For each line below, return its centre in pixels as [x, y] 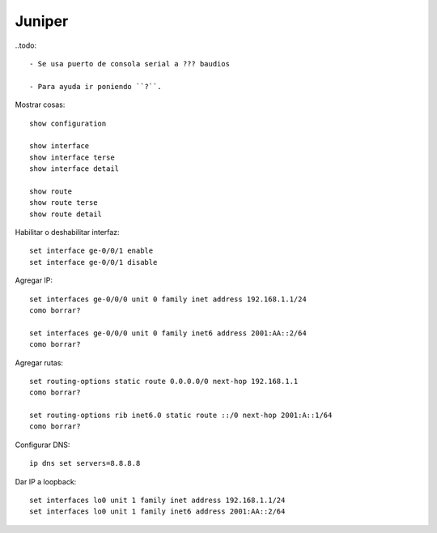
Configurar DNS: [42, 445]
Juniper [42, 21]
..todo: [25, 45]
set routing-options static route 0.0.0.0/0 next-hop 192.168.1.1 [164, 381]
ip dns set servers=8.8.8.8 [85, 463]
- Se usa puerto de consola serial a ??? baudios [130, 64]
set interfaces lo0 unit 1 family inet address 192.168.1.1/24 [157, 501]
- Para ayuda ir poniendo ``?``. [95, 86]
